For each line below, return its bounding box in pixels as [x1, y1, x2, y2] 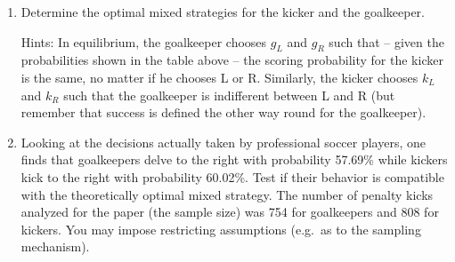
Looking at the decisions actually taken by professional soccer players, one [20, 132, 426, 151]
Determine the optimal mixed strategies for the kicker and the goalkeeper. [20, 3, 425, 20]
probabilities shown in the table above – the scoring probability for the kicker [20, 51, 443, 69]
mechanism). [20, 237, 90, 256]
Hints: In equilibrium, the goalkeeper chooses [20, 32, 267, 51]
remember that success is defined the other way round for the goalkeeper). [20, 103, 427, 122]
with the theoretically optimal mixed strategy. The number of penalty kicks [20, 185, 434, 203]
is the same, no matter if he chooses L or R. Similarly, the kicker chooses [20, 67, 418, 86]
